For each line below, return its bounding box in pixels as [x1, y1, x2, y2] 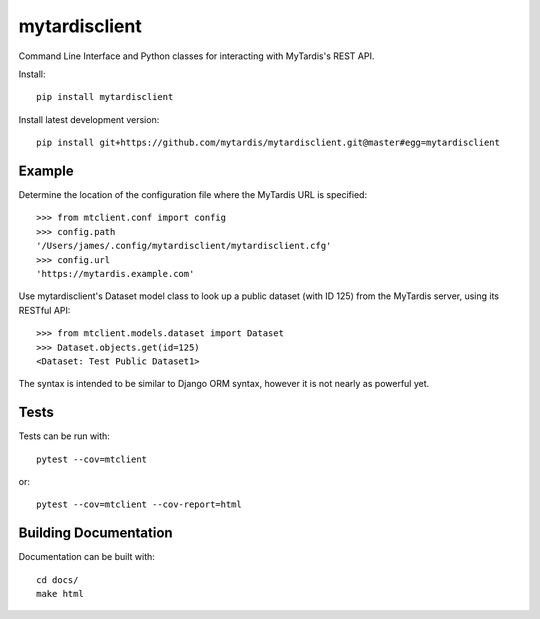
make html [36, 588, 84, 600]
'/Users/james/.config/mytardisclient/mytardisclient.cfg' [36, 240, 332, 252]
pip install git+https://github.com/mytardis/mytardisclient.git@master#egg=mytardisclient [36, 137, 500, 149]
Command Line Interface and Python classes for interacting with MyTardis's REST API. [18, 50, 375, 62]
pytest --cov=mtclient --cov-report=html [36, 499, 242, 510]
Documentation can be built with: [18, 551, 155, 563]
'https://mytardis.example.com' [36, 268, 195, 279]
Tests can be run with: [18, 430, 110, 442]
